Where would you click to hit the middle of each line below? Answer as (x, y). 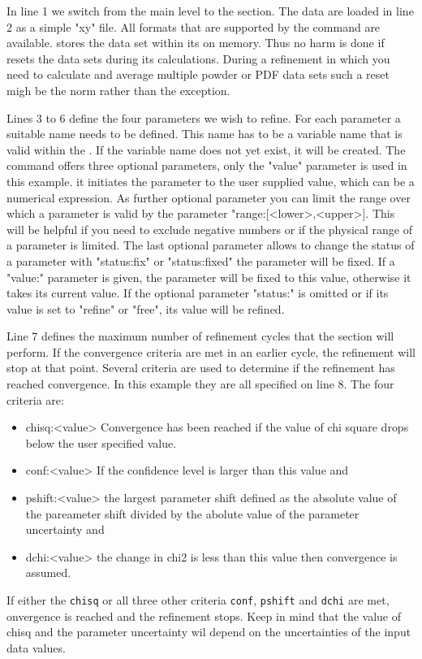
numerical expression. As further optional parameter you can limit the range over (209, 197)
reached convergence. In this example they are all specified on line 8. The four (200, 384)
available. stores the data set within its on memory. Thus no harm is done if (196, 43)
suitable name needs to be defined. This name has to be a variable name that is (205, 134)
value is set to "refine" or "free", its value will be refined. (146, 308)
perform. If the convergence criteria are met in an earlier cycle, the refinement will (211, 351)
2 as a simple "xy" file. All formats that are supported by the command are (194, 26)
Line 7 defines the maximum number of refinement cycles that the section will (200, 336)
